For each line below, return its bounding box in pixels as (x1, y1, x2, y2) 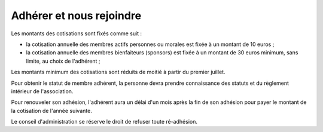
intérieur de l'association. (11, 87, 74, 95)
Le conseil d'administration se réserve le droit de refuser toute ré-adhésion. (11, 118, 197, 125)
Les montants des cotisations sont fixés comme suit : (11, 30, 142, 37)
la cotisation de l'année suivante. (11, 107, 92, 114)
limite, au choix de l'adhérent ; (26, 57, 101, 65)
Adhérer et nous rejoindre (11, 9, 142, 22)
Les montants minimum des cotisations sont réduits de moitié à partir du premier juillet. (11, 69, 226, 76)
